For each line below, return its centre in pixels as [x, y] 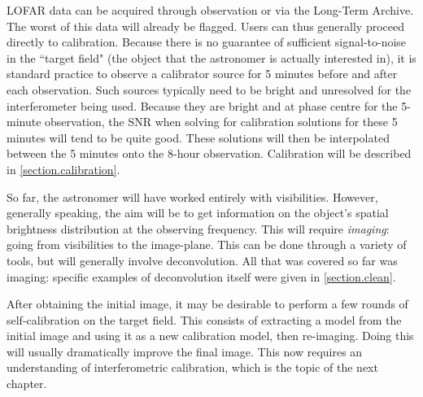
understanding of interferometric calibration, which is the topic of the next [192, 367]
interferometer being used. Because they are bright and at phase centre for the [202, 105]
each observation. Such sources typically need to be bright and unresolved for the [209, 89]
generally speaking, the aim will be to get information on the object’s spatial [198, 213]
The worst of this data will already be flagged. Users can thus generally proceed [206, 26]
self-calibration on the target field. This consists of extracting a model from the [204, 319]
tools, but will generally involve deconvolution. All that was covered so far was [202, 260]
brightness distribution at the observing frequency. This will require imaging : [198, 228]
